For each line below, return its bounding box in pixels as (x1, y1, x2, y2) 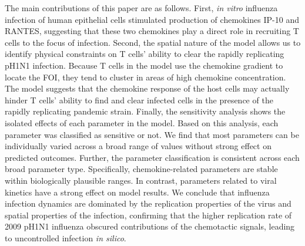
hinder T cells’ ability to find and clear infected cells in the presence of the (5, 93, 273, 106)
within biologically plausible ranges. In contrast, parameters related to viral (5, 174, 277, 186)
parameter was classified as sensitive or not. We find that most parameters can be (5, 128, 299, 140)
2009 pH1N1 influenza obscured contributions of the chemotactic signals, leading (5, 220, 295, 232)
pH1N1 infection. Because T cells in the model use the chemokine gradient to (5, 59, 283, 71)
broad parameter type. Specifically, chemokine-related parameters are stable (5, 163, 278, 175)
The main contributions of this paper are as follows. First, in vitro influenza (5, 2, 278, 14)
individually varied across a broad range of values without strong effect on (5, 140, 272, 152)
